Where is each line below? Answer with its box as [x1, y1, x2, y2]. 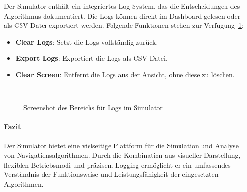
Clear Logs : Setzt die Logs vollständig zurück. [15, 36, 158, 47]
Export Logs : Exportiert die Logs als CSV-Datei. [15, 53, 168, 63]
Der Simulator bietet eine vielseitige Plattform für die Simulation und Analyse [4, 140, 239, 150]
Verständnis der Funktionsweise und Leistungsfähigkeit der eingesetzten [4, 169, 219, 179]
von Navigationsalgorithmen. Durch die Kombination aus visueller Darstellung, [4, 150, 241, 160]
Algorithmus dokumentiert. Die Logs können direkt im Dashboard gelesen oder [4, 10, 241, 21]
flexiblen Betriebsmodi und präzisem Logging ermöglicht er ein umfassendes [4, 159, 231, 169]
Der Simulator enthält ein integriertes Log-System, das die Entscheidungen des [4, 1, 240, 11]
